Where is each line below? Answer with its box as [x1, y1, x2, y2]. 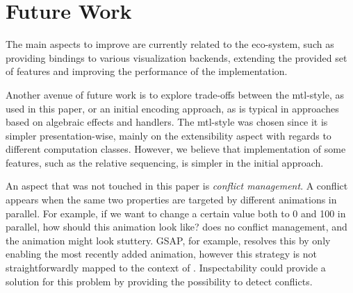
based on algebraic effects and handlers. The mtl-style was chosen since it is [6, 115, 328, 129]
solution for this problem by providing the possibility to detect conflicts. [6, 274, 313, 288]
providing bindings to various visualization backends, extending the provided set [6, 50, 347, 65]
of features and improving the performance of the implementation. [6, 64, 288, 78]
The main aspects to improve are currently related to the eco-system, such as [6, 37, 334, 51]
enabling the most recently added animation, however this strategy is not [6, 246, 318, 261]
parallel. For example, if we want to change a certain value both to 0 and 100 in [6, 206, 346, 220]
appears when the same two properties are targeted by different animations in [6, 192, 337, 207]
